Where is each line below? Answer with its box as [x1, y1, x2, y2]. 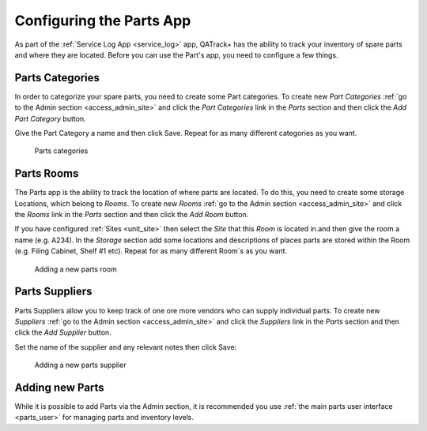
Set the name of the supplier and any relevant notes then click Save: [14, 342, 237, 351]
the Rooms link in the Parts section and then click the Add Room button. [14, 210, 249, 219]
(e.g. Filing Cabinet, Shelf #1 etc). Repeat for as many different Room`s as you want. [14, 246, 288, 256]
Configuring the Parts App [14, 12, 191, 29]
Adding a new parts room [34, 264, 118, 274]
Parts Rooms [14, 167, 79, 181]
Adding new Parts [14, 380, 104, 394]
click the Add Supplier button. [14, 328, 112, 337]
